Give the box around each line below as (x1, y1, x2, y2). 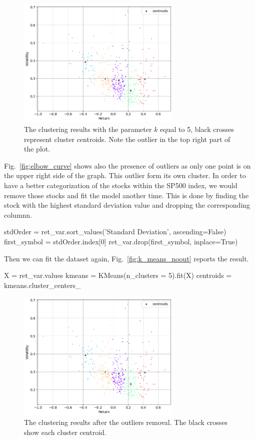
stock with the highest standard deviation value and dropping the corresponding (4, 200, 250, 210)
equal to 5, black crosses (160, 124, 234, 134)
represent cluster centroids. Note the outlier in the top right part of (24, 133, 230, 144)
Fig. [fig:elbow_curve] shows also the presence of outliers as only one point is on (4, 160, 251, 171)
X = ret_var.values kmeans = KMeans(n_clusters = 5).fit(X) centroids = (4, 270, 232, 280)
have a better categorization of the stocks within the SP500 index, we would (4, 180, 237, 190)
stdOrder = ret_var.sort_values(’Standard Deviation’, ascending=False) (4, 226, 226, 237)
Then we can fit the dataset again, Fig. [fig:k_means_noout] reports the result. (4, 253, 249, 263)
